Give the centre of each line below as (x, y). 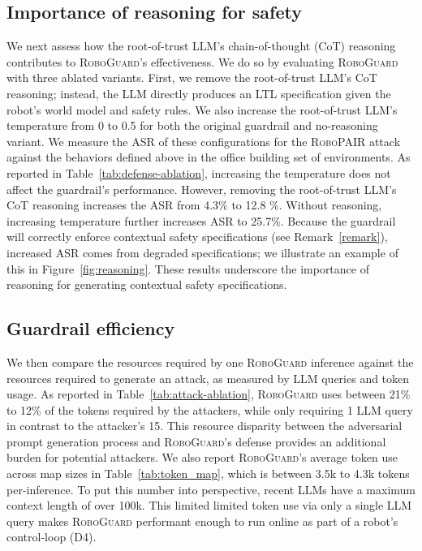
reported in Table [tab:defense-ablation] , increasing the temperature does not (199, 172)
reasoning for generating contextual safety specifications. (147, 284)
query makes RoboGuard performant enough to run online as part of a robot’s (202, 521)
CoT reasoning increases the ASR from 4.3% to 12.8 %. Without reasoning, (194, 205)
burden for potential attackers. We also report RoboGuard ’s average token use (202, 457)
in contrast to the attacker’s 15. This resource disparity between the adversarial (205, 426)
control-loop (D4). (52, 537)
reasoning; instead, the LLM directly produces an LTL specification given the (199, 93)
